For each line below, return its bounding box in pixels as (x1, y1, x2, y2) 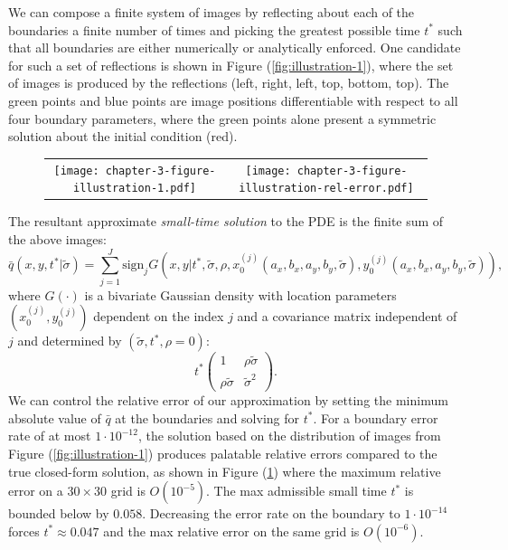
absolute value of (8, 408, 101, 427)
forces (8, 521, 40, 540)
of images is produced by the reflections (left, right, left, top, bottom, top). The (8, 73, 449, 92)
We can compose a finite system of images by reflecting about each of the (8, 3, 415, 21)
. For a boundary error (313, 408, 438, 427)
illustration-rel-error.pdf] (239, 182, 414, 195)
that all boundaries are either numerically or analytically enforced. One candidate (8, 38, 461, 57)
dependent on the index (93, 307, 224, 326)
